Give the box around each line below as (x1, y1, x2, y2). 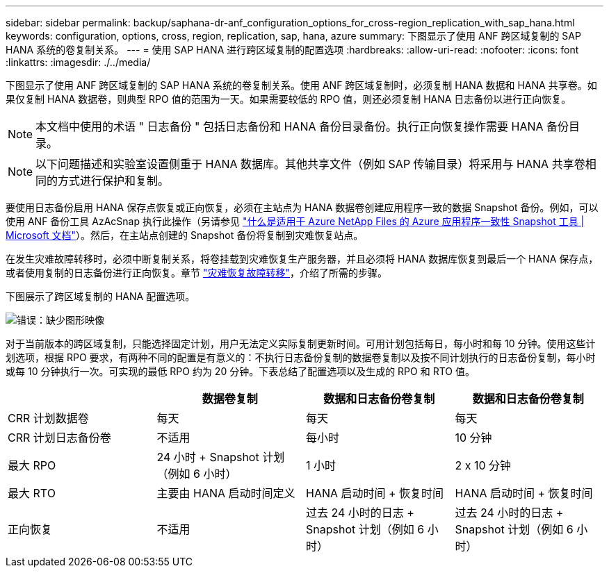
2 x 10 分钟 (455, 458, 512, 472)
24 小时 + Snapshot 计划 (156, 450, 285, 464)
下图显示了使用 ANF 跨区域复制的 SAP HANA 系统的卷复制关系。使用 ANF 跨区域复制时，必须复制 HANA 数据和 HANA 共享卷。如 (6, 79, 597, 91)
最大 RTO (8, 486, 56, 500)
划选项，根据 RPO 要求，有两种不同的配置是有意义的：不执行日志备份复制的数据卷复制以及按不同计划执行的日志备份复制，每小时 (6, 351, 596, 363)
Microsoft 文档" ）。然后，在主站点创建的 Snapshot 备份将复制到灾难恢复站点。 (6, 229, 364, 241)
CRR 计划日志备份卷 (8, 431, 111, 445)
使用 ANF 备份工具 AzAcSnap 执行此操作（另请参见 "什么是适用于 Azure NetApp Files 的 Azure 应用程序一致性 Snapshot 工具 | (6, 215, 585, 227)
